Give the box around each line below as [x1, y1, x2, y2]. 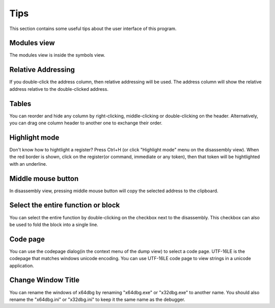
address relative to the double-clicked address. [9, 86, 109, 92]
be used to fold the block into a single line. [9, 221, 99, 227]
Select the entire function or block [9, 201, 120, 210]
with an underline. [9, 161, 47, 167]
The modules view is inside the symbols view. [9, 52, 105, 58]
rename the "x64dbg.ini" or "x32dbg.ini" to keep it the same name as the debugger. [9, 296, 185, 302]
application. [9, 263, 34, 269]
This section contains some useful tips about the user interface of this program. [9, 25, 177, 32]
